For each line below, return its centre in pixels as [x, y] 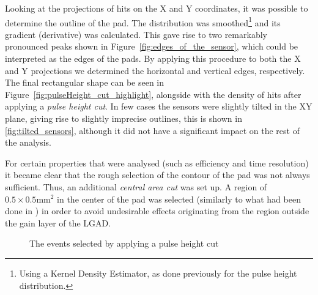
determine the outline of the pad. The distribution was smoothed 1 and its [143, 21]
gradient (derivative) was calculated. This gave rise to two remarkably [136, 34]
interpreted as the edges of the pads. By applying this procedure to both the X [153, 58]
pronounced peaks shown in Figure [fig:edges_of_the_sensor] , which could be [152, 46]
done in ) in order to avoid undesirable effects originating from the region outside [157, 211]
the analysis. [28, 142]
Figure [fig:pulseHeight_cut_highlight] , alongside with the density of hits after [153, 94]
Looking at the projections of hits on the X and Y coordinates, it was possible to [157, 8]
